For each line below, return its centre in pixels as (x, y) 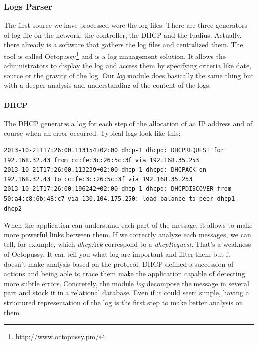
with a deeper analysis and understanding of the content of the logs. (108, 85)
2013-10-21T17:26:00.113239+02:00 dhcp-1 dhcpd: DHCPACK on (105, 170)
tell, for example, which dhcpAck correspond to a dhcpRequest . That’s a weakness (128, 244)
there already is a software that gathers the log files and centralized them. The (124, 44)
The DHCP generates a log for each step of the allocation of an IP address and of (128, 123)
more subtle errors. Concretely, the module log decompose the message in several (127, 283)
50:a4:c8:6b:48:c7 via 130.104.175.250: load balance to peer (109, 199)
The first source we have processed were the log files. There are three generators (126, 25)
